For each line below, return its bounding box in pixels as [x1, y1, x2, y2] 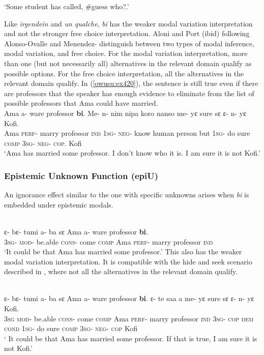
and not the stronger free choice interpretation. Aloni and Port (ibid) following [4, 28, 250, 39]
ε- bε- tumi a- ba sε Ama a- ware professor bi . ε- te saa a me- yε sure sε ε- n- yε [4, 293, 254, 304]
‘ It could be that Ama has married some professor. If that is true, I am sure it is [4, 333, 257, 343]
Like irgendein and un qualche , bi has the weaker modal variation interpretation [4, 18, 253, 28]
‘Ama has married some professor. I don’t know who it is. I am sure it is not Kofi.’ [4, 147, 260, 158]
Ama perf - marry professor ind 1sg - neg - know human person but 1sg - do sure [4, 128, 250, 138]
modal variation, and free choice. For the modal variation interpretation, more [4, 48, 248, 58]
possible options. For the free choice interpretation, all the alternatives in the [4, 68, 244, 78]
